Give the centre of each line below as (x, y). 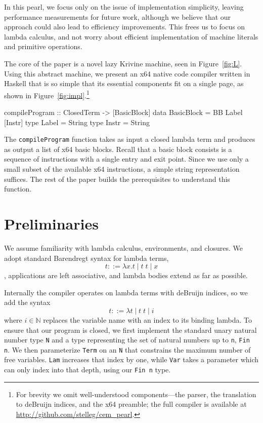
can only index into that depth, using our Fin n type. (87, 370)
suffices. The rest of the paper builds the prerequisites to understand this (117, 179)
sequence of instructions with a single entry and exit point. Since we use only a (126, 159)
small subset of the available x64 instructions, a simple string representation (122, 169)
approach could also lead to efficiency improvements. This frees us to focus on (125, 27)
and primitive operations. (43, 46)
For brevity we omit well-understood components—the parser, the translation (136, 394)
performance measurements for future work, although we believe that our (118, 16)
